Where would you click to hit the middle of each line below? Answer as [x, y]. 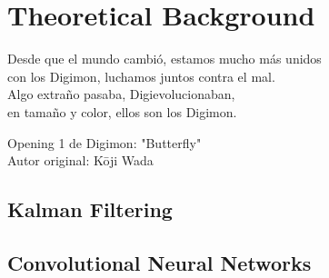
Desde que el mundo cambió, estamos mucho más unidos [164, 59]
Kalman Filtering [90, 209]
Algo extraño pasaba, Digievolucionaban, [121, 94]
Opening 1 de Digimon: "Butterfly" [105, 142]
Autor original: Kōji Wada [80, 160]
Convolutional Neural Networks [160, 262]
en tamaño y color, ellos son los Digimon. [122, 111]
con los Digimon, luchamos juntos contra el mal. [141, 76]
